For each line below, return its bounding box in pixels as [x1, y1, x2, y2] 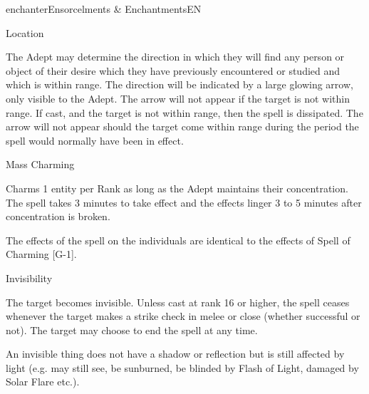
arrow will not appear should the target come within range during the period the [6, 119, 359, 134]
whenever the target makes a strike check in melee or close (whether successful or [6, 309, 360, 323]
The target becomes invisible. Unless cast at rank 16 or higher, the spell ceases [6, 294, 350, 309]
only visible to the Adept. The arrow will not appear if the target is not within [6, 90, 350, 105]
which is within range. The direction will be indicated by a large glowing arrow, [6, 77, 353, 92]
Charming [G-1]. [6, 247, 77, 261]
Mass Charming [6, 157, 75, 172]
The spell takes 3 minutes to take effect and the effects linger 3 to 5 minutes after [6, 195, 362, 209]
